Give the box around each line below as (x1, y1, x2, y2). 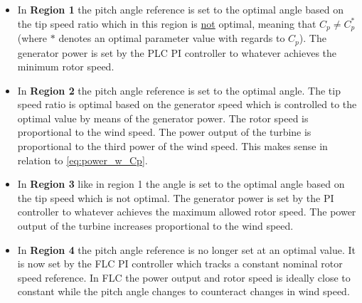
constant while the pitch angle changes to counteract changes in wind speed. (17, 284, 350, 299)
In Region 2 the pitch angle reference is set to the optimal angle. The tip (17, 83, 341, 97)
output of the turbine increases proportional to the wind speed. (17, 218, 294, 233)
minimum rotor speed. (17, 59, 115, 74)
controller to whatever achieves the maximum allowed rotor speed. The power (17, 204, 356, 219)
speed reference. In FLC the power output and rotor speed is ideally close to (17, 270, 351, 285)
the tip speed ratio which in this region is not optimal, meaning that (17, 16, 316, 31)
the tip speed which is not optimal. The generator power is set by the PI (17, 190, 334, 205)
